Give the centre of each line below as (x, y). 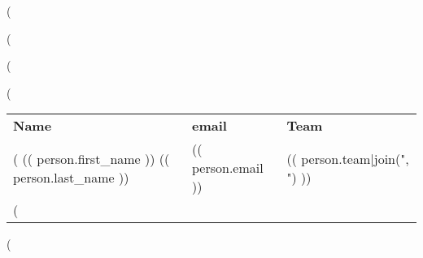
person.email (227, 168)
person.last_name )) (71, 177)
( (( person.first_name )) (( (92, 158)
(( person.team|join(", (348, 158)
